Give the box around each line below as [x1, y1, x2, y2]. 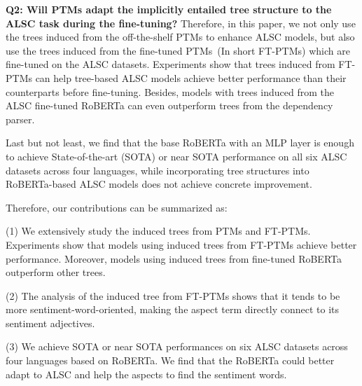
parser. [6, 111, 35, 126]
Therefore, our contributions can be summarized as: [6, 200, 228, 214]
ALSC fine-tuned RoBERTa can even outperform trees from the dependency [6, 98, 333, 113]
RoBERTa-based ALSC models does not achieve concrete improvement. [6, 177, 312, 191]
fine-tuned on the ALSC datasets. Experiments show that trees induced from [6, 57, 335, 71]
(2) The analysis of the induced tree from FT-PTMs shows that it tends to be [6, 288, 340, 303]
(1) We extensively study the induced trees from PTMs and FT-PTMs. [6, 223, 311, 238]
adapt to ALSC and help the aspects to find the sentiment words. [6, 366, 287, 381]
